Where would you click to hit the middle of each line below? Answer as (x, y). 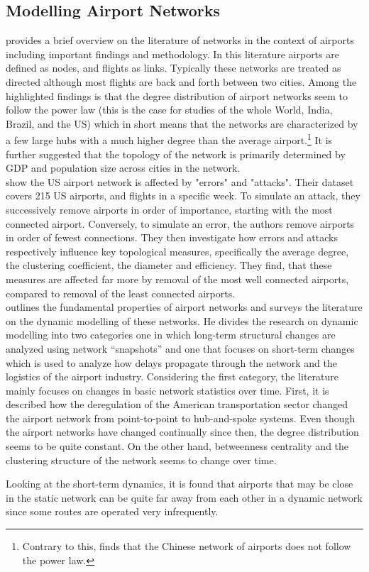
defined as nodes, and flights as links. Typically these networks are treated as (174, 68)
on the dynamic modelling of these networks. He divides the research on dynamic (182, 320)
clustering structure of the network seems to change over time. (141, 460)
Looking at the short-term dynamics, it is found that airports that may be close (180, 484)
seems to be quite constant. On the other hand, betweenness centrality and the (177, 446)
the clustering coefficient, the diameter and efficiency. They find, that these (169, 265)
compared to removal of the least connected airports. (121, 293)
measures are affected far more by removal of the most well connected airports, (177, 279)
